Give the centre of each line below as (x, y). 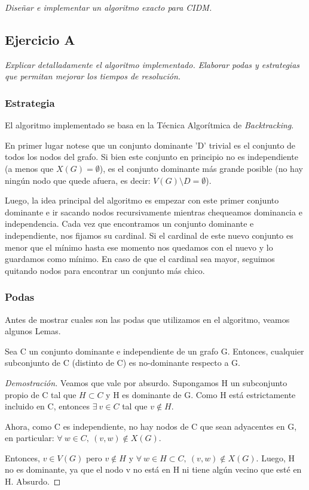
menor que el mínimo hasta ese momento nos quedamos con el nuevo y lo (139, 247)
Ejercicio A (40, 39)
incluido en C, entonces (48, 406)
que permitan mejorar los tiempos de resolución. (93, 76)
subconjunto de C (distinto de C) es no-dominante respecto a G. (123, 363)
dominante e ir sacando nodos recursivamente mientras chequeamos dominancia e (154, 212)
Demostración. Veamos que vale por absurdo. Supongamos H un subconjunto (146, 382)
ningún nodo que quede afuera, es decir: (78, 180)
